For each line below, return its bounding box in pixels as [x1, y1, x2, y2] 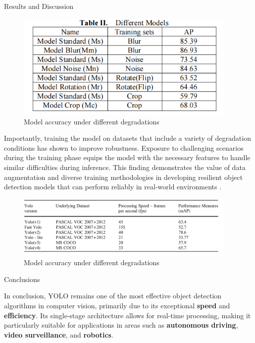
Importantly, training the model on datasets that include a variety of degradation [4, 133, 251, 143]
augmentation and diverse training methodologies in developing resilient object [4, 171, 243, 182]
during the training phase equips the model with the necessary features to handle [4, 152, 251, 163]
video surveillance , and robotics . [4, 329, 113, 340]
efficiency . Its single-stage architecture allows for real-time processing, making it [4, 310, 251, 320]
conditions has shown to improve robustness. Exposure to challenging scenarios [4, 142, 244, 153]
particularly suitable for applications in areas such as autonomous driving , [4, 320, 238, 330]
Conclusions [4, 274, 40, 284]
